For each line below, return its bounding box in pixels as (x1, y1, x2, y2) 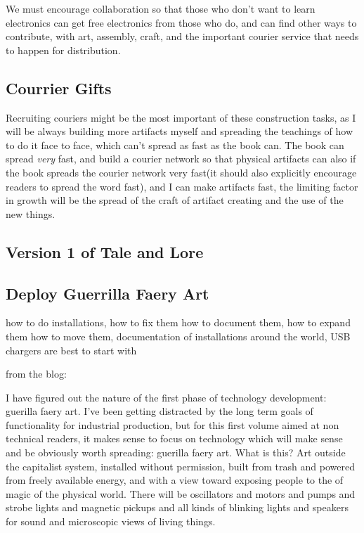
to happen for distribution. (6, 42, 121, 57)
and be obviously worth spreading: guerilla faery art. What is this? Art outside (6, 445, 346, 460)
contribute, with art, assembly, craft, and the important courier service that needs (6, 29, 359, 44)
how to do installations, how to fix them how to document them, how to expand (6, 315, 351, 330)
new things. (6, 206, 56, 221)
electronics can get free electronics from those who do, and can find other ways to (6, 15, 357, 30)
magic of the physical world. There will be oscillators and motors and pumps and (6, 486, 356, 501)
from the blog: (6, 366, 67, 381)
